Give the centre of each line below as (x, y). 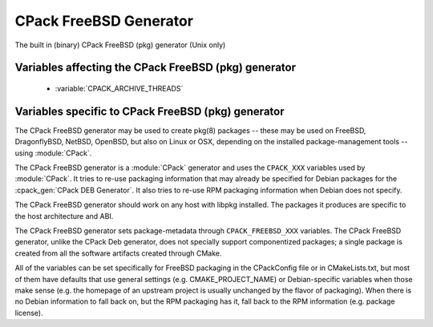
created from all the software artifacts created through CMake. (118, 253)
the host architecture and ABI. (64, 216)
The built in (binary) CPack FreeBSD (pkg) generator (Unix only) (120, 45)
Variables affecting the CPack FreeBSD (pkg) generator (156, 68)
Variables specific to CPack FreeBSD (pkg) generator (150, 111)
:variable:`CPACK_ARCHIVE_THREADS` (119, 88)
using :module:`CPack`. (53, 153)
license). (29, 313)
